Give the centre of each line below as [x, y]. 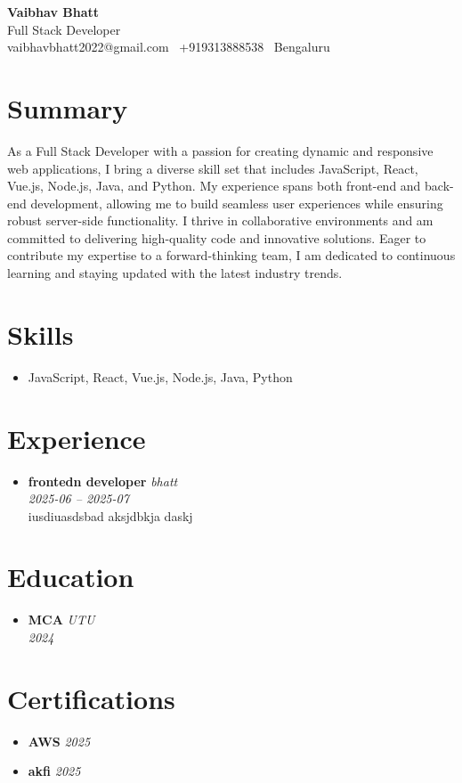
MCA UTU [61, 620]
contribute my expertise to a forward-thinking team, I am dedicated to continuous [231, 255]
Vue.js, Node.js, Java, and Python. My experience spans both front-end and [214, 186]
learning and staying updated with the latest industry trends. [175, 273]
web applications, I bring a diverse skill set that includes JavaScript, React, [213, 168]
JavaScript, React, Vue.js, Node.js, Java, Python [160, 376]
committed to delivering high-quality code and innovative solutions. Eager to [217, 237]
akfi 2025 [54, 771]
